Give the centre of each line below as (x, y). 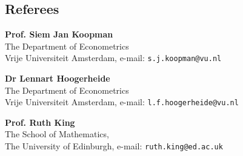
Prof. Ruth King (40, 122)
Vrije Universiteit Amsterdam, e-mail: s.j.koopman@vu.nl (113, 58)
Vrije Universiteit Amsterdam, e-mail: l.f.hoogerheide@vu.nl (122, 102)
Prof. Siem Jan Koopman (59, 34)
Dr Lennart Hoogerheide (58, 78)
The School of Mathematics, (57, 134)
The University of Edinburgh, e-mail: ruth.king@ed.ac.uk (114, 146)
